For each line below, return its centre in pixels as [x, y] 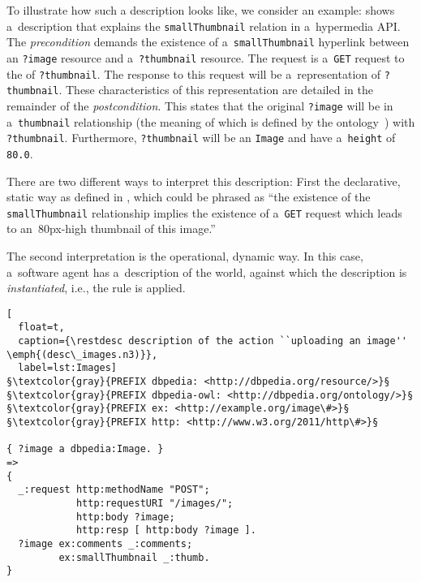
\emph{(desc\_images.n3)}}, [82, 354]
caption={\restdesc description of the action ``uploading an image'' [213, 341]
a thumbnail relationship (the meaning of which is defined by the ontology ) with [211, 121]
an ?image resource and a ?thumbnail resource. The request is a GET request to [206, 57]
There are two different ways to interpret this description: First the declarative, [204, 181]
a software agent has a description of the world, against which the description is [207, 272]
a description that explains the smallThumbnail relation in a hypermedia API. [204, 26]
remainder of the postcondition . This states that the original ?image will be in [200, 105]
